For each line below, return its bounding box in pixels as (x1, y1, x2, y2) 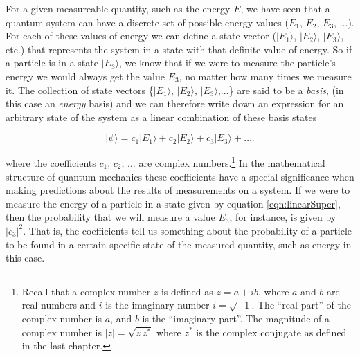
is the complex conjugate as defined (196, 324, 347, 339)
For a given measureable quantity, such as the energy (6, 1, 231, 15)
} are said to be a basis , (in (228, 82, 344, 97)
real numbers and (21, 297, 96, 312)
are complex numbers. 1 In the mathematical (138, 154, 325, 170)
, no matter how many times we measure (179, 68, 352, 83)
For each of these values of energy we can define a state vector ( (6, 28, 276, 43)
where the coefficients (6, 156, 96, 170)
